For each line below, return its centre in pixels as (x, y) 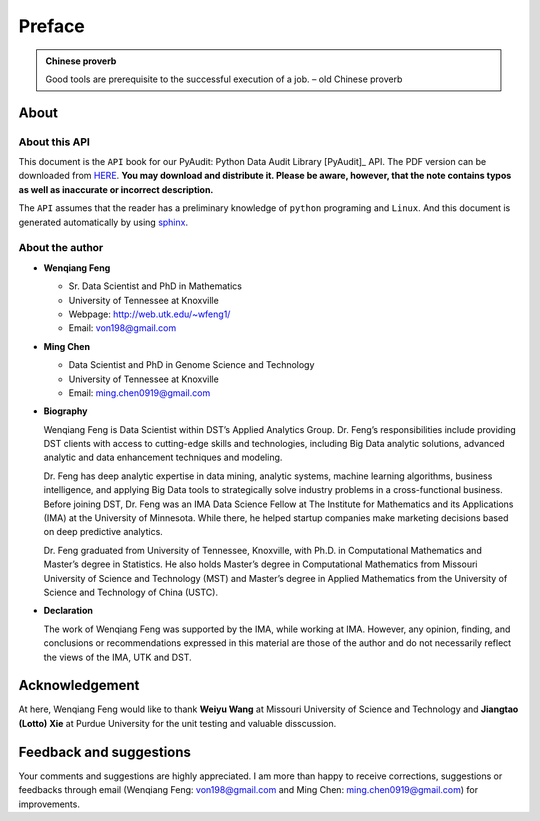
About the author (61, 248)
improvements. (49, 804)
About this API (54, 142)
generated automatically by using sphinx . (103, 222)
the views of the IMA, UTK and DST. (117, 657)
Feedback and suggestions (105, 751)
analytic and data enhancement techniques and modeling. (163, 457)
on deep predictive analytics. (103, 532)
